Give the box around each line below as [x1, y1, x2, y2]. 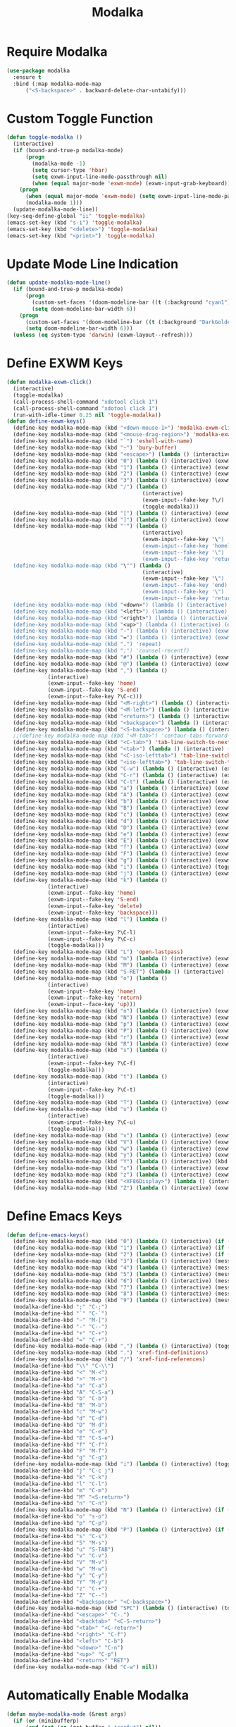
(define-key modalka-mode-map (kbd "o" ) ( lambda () [13, 974, 168, 982]
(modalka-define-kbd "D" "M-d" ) [13, 1421, 108, 1428]
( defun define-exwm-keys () [6, 418, 86, 425]
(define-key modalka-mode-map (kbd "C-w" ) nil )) [13, 1664, 159, 1671]
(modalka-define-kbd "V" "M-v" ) [13, 1559, 108, 1566]
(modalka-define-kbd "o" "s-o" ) [13, 1513, 108, 1521]
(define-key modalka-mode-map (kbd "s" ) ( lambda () [13, 1047, 168, 1054]
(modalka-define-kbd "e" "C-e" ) [13, 1428, 108, 1435]
